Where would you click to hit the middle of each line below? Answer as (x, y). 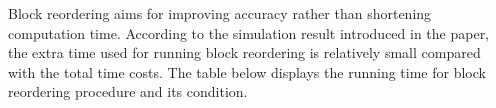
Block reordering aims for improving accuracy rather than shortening (220, 13)
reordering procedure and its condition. (128, 91)
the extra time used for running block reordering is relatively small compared (244, 52)
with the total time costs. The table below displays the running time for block (247, 71)
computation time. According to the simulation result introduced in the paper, (249, 32)
